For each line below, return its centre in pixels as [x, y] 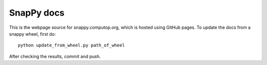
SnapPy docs [37, 13]
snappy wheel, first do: [33, 34]
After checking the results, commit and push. [55, 56]
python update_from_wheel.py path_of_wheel [71, 45]
